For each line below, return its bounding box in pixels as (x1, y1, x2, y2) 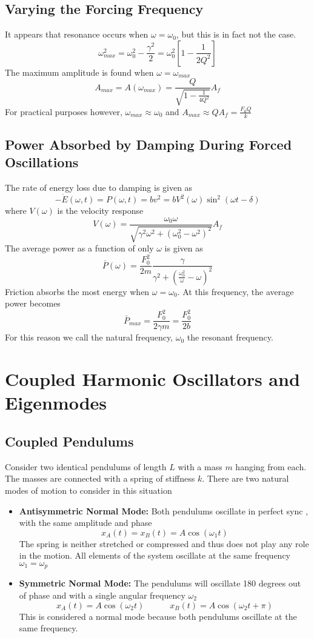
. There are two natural (202, 472, 289, 485)
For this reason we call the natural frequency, (5, 331, 173, 344)
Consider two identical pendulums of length (5, 460, 167, 473)
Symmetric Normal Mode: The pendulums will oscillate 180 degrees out (19, 577, 301, 590)
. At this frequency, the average (177, 285, 294, 297)
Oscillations (5, 153, 79, 171)
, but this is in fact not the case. (176, 28, 296, 41)
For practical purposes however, (5, 105, 122, 118)
